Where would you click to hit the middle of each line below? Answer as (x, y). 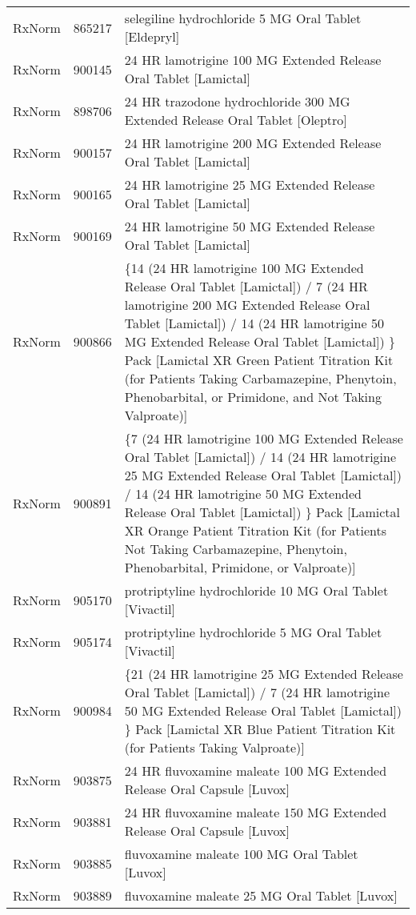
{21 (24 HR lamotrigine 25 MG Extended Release (264, 674)
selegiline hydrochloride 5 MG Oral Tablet (243, 18)
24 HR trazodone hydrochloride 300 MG (237, 101)
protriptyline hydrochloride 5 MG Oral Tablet (253, 632)
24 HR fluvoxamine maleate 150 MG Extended (256, 812)
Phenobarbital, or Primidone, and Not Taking (253, 397)
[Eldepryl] (152, 36)
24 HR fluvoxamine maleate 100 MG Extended (256, 771)
